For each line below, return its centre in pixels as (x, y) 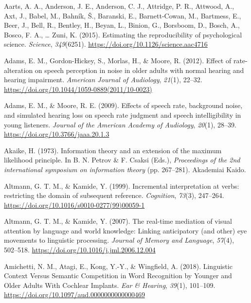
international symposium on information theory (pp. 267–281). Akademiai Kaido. (125, 169)
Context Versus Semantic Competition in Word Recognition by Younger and (118, 276)
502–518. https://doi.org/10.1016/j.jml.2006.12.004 (80, 250)
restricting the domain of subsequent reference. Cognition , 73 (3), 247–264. (114, 195)
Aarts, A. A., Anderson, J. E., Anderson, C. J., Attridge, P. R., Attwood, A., (119, 6)
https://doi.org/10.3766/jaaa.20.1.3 (57, 134)
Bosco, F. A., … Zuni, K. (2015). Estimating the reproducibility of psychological (123, 34)
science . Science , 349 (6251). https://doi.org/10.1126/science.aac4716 (106, 44)
